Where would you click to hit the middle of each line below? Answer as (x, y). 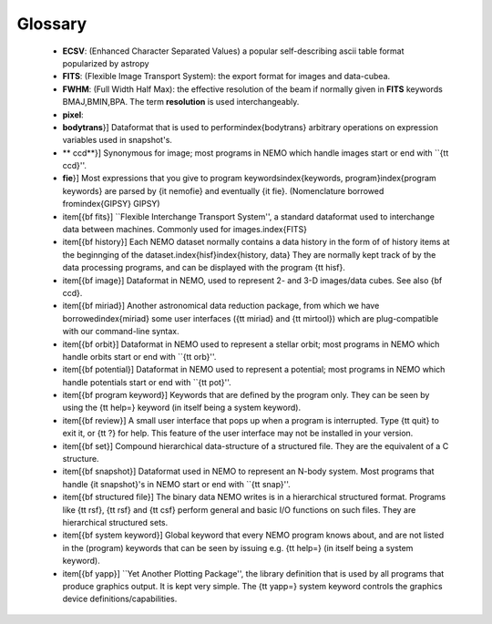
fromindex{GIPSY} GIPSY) (111, 204)
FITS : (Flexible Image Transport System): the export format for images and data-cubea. (226, 77)
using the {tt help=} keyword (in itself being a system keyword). (181, 408)
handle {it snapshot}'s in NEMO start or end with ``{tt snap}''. (176, 484)
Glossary (52, 24)
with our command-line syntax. (121, 332)
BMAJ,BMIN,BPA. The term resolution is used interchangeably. (181, 102)
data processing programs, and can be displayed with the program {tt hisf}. (204, 268)
